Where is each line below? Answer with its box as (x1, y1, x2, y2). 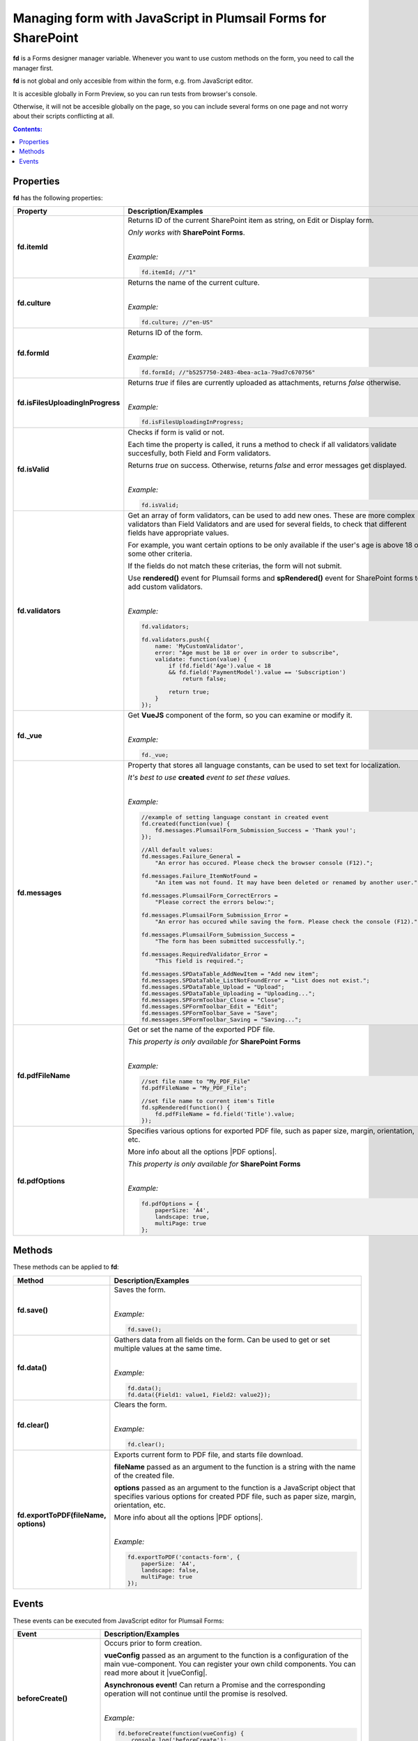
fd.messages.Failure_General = (141, 852, 240, 860)
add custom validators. (127, 582, 203, 592)
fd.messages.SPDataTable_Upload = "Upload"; (141, 983, 285, 990)
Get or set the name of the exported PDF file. (127, 1024, 275, 1034)
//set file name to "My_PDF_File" (141, 1078, 251, 1086)
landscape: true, (155, 1213, 210, 1221)
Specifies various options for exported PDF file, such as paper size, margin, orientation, (127, 1126, 415, 1136)
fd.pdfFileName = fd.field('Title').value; (155, 1111, 295, 1118)
